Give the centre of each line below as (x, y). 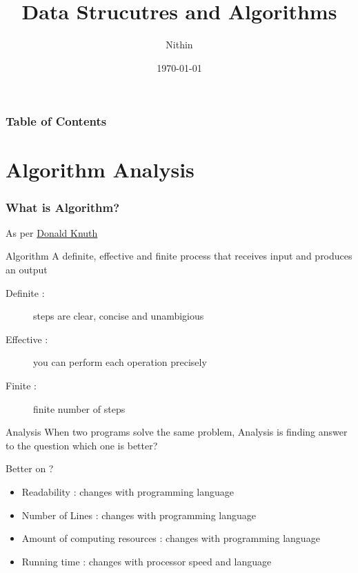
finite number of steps (79, 408)
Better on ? (30, 468)
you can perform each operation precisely (120, 362)
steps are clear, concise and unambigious (119, 316)
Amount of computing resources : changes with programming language (171, 538)
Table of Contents (56, 121)
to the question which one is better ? (82, 445)
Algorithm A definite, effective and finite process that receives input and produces (179, 256)
